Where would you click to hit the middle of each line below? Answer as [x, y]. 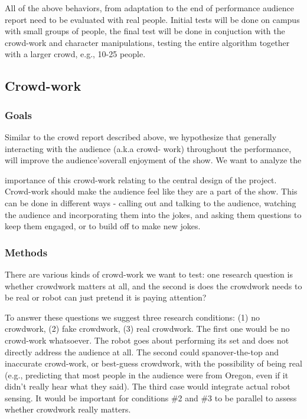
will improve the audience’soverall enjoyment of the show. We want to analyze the [153, 160]
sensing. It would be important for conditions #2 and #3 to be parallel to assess [151, 397]
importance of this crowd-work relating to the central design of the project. [141, 179]
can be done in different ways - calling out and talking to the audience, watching [151, 202]
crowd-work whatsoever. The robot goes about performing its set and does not [147, 340]
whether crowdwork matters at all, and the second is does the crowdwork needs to [153, 286]
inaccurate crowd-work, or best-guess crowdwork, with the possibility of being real [153, 363]
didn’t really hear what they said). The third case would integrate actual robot [148, 386]
